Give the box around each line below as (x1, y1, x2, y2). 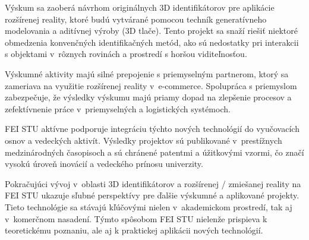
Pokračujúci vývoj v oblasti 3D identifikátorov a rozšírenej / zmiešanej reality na (5, 177, 301, 190)
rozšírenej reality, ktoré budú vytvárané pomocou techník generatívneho (5, 12, 267, 25)
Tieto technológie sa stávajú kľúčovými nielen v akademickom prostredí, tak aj (5, 200, 292, 213)
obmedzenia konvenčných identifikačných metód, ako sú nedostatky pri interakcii (5, 36, 299, 48)
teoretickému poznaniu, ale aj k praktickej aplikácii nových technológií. (5, 224, 263, 236)
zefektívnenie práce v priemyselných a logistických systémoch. (5, 102, 231, 115)
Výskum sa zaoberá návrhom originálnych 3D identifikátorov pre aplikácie (5, 1, 275, 13)
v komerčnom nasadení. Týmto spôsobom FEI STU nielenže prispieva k (5, 212, 267, 225)
